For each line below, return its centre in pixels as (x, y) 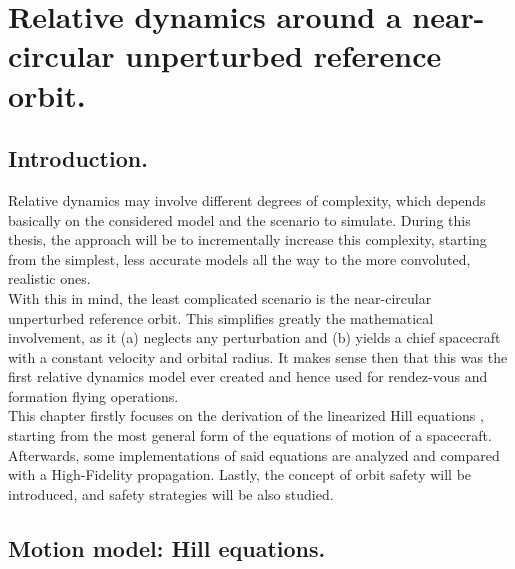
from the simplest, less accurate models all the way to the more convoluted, (239, 258)
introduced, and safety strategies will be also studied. (171, 493)
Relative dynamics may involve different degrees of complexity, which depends (247, 199)
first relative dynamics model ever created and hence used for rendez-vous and (248, 376)
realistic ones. (49, 278)
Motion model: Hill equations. (167, 547)
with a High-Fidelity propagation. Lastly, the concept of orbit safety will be (240, 474)
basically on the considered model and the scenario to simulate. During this (239, 219)
